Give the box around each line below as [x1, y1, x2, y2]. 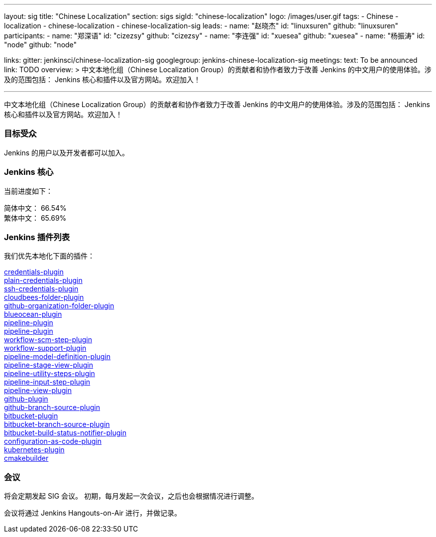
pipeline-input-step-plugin [4, 378, 91, 387]
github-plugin [4, 395, 48, 403]
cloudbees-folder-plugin [4, 293, 84, 302]
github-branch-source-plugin [4, 403, 101, 412]
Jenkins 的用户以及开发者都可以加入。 [4, 148, 129, 157]
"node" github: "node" [4, 40, 77, 49]
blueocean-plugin [4, 310, 62, 319]
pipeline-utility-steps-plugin [4, 369, 95, 378]
